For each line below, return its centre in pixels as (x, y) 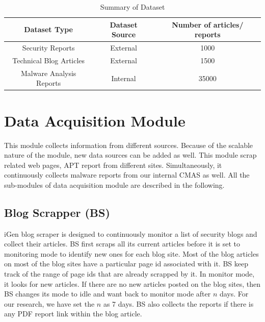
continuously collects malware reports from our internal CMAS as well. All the (127, 175)
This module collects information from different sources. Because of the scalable (129, 145)
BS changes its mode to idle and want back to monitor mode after (108, 294)
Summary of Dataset (132, 7)
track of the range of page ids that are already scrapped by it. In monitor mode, (129, 274)
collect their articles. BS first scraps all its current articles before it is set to (122, 244)
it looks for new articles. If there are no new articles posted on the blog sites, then (132, 283)
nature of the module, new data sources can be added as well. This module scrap (130, 155)
